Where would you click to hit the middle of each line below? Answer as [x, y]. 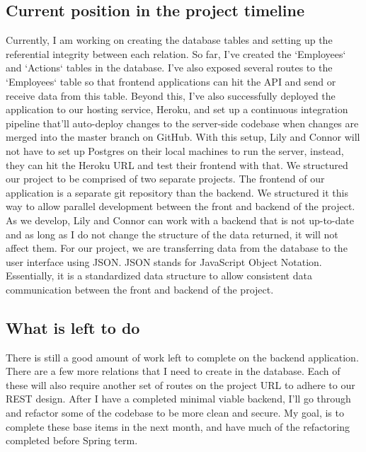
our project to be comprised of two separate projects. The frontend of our [165, 179]
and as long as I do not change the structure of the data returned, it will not [172, 234]
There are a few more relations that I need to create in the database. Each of [173, 371]
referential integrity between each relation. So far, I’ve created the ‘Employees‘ [176, 53]
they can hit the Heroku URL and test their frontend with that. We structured [177, 164]
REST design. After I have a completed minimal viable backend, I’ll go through [178, 399]
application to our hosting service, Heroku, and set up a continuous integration [177, 109]
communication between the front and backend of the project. [140, 289]
